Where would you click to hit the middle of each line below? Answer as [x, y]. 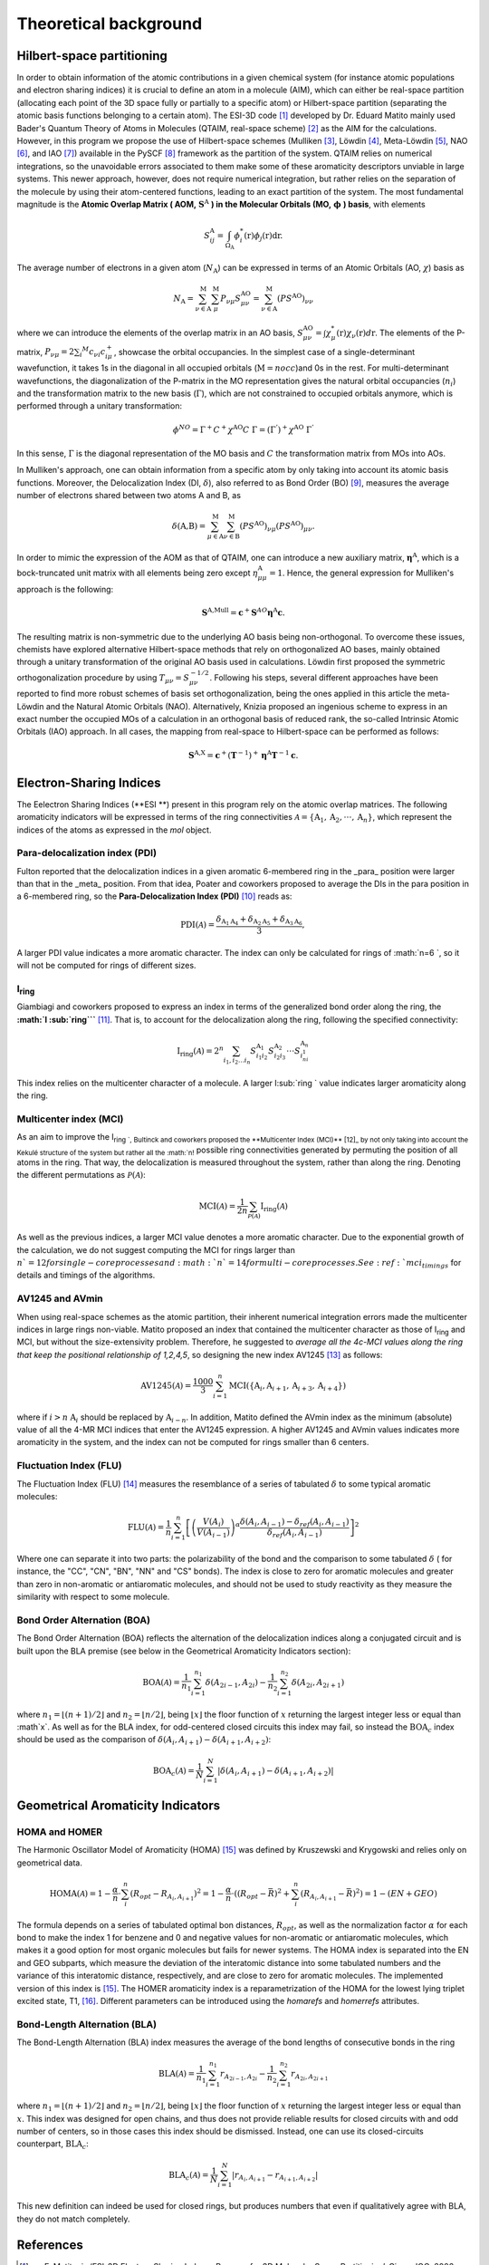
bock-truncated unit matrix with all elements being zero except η [137, 573]
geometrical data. [50, 1863]
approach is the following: [65, 589]
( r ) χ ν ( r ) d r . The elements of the [395, 333]
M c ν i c [94, 352]
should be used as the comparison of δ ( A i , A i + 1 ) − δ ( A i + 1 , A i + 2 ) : [144, 1741]
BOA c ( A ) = [173, 1771]
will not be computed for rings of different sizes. [106, 966]
